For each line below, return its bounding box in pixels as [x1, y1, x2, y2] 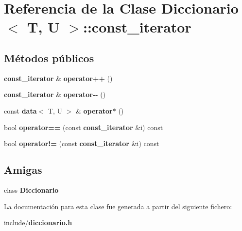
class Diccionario [4, 184, 59, 195]
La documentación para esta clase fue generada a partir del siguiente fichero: [4, 201, 232, 211]
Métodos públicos [4, 50, 94, 65]
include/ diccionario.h [4, 217, 72, 228]
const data [4, 105, 37, 115]
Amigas [4, 162, 42, 177]
